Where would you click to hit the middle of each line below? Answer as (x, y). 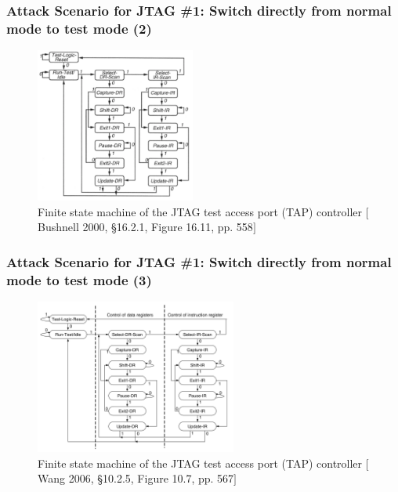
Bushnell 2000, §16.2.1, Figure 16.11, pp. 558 (145, 227)
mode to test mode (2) (79, 28)
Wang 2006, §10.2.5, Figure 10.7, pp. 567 (136, 478)
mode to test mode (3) (79, 279)
